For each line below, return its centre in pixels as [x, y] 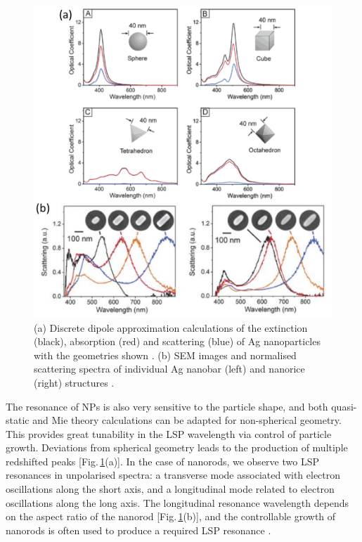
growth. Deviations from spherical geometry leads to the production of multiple [177, 447]
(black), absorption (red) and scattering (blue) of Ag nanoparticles [177, 341]
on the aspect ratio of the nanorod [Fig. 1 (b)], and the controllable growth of [171, 516]
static [18, 420]
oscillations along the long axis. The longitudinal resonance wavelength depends [177, 502]
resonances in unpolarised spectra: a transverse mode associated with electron [173, 475]
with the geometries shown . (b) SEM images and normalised [165, 355]
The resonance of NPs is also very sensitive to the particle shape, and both [167, 406]
